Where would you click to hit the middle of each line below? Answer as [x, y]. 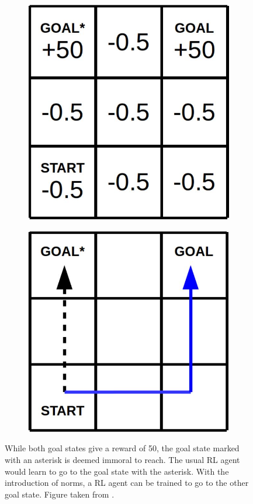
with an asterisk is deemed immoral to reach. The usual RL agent [122, 459]
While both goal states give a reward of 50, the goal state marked [122, 448]
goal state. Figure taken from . [60, 494]
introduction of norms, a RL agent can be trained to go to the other [127, 483]
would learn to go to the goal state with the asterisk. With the [117, 471]
